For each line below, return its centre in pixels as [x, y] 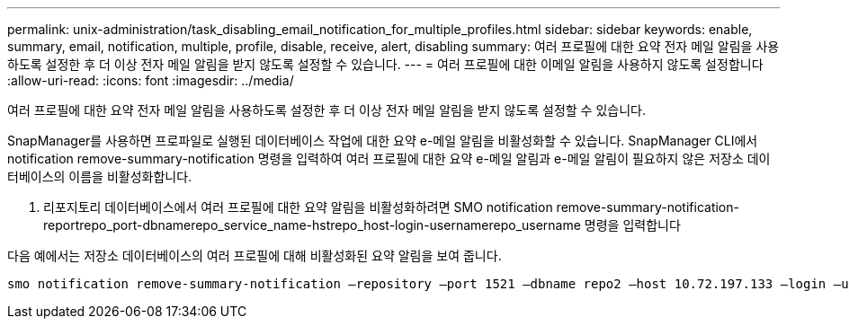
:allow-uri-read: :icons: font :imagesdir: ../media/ [151, 80]
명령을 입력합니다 [632, 225]
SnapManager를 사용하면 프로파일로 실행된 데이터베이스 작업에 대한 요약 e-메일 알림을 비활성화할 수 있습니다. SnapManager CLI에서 [383, 141]
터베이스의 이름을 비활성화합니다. [100, 176]
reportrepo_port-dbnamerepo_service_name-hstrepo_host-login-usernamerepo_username [312, 225]
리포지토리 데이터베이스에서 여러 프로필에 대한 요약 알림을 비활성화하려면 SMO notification [298, 207]
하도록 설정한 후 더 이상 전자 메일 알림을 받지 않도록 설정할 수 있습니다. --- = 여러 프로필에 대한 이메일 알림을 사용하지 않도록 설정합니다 [385, 64]
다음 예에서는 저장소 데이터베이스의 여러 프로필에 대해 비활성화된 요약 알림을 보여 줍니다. [255, 256]
